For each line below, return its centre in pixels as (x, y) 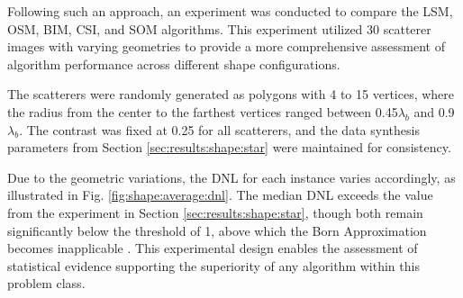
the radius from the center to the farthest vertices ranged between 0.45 (203, 111)
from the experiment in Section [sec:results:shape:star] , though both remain (215, 212)
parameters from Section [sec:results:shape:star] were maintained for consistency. (229, 147)
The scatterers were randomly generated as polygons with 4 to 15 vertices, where (231, 94)
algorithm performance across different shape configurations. (174, 63)
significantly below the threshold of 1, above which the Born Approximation (217, 230)
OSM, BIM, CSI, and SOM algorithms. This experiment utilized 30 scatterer (219, 28)
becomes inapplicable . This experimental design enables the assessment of (213, 248)
